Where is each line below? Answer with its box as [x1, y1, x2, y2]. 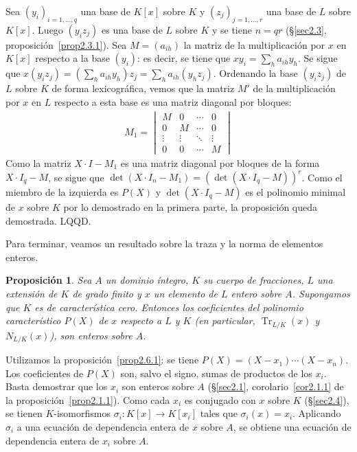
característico [5, 313, 61, 328]
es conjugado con [184, 392, 256, 407]
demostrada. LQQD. [5, 213, 91, 227]
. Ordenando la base [213, 66, 298, 80]
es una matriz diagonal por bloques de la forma [120, 155, 320, 170]
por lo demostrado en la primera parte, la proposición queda [63, 200, 318, 214]
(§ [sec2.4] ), [304, 392, 349, 407]
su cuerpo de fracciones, [203, 273, 304, 287]
